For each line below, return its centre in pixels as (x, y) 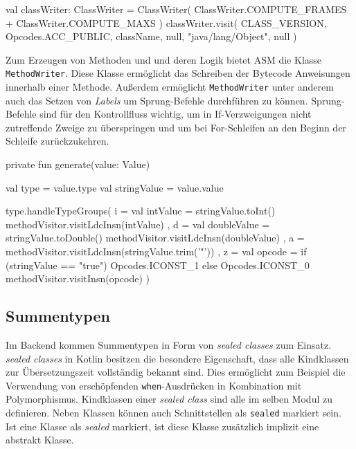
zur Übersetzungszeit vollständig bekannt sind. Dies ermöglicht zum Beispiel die (176, 372)
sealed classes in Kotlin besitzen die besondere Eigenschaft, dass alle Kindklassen (177, 358)
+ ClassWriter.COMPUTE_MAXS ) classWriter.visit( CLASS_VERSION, (166, 22)
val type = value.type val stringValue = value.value (115, 187)
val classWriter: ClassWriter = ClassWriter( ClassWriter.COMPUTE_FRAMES (176, 9)
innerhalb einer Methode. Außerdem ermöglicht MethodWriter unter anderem (170, 87)
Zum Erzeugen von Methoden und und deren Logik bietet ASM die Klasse (164, 59)
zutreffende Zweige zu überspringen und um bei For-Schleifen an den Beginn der (176, 127)
